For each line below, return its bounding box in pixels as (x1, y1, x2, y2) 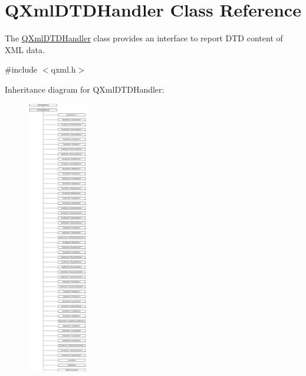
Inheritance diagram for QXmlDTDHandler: (5, 83, 164, 95)
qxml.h (51, 63, 76, 76)
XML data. (5, 43, 45, 55)
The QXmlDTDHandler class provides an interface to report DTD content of (5, 32, 283, 44)
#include (5, 63, 38, 76)
